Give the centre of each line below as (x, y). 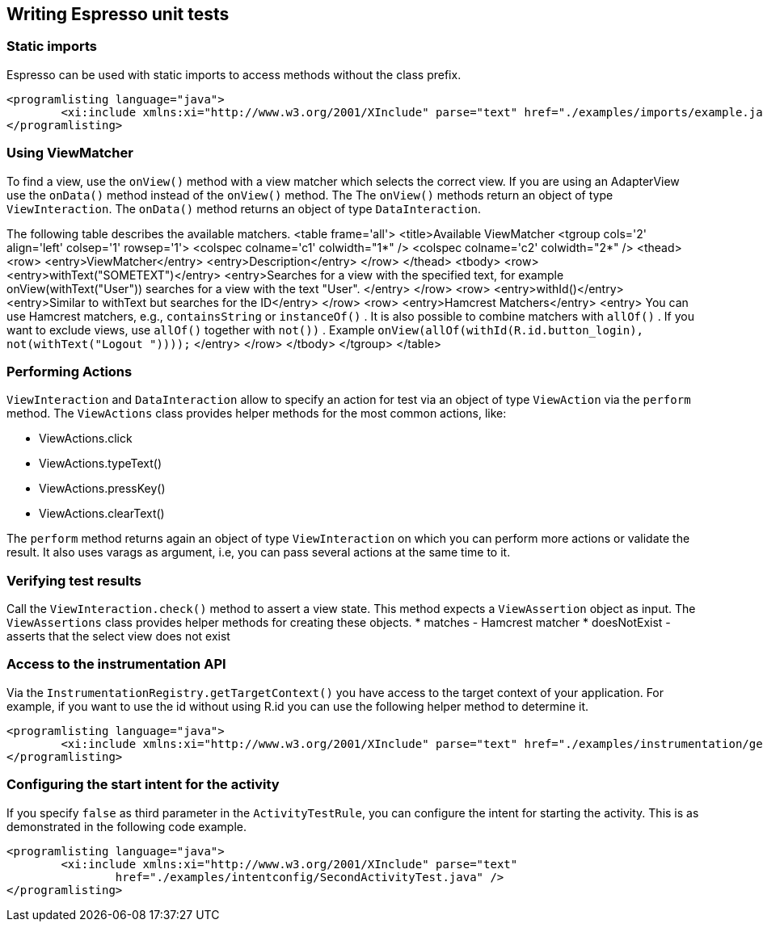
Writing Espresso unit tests (118, 14)
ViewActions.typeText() (101, 464)
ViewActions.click (86, 439)
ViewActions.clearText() (102, 514)
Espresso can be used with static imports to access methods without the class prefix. (234, 74)
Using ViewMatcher (70, 153)
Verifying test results (74, 580)
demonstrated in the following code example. (127, 826)
